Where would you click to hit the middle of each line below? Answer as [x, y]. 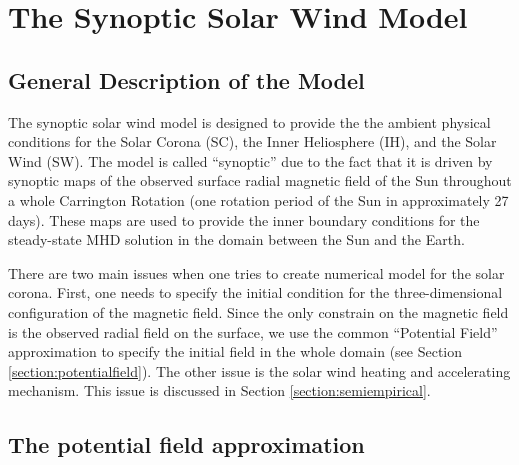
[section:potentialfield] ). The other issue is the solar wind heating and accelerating [259, 370]
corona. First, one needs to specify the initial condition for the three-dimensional [255, 292]
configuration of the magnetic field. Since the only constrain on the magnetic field [258, 311]
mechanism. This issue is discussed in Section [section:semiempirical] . [219, 390]
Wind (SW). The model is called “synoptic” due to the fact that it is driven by [250, 160]
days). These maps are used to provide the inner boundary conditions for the [244, 219]
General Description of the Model [186, 79]
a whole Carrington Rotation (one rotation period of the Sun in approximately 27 [258, 199]
